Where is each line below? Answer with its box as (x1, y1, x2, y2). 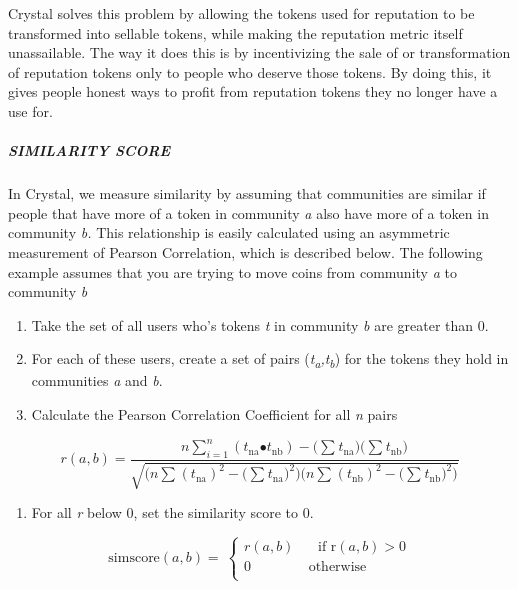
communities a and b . (31, 370, 163, 391)
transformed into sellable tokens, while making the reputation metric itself (8, 22, 463, 43)
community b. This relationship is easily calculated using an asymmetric (8, 222, 450, 243)
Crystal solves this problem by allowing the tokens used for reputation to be (8, 3, 475, 23)
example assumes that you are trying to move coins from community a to (8, 261, 457, 282)
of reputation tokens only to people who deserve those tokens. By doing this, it (8, 61, 492, 82)
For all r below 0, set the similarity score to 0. (31, 502, 314, 523)
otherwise (308, 560, 367, 575)
